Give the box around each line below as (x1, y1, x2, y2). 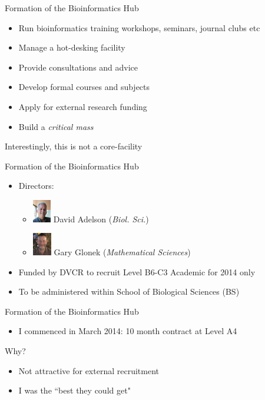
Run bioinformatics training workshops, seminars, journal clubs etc (18, 21, 260, 34)
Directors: (18, 179, 54, 192)
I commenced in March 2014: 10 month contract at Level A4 (18, 325, 237, 337)
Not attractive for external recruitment (18, 364, 159, 376)
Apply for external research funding (18, 100, 147, 112)
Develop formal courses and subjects (18, 81, 150, 93)
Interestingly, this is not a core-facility (5, 140, 143, 152)
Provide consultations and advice (18, 61, 138, 73)
